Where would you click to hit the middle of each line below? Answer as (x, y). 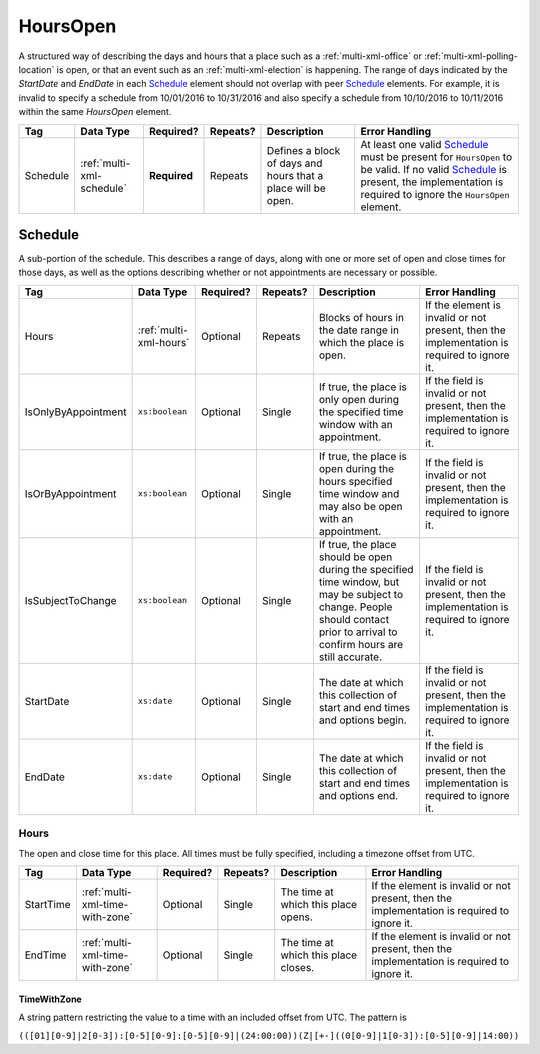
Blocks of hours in (361, 317)
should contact (354, 619)
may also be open (360, 506)
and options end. (358, 795)
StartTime (47, 904)
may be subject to (361, 594)
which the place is (361, 342)
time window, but (359, 582)
